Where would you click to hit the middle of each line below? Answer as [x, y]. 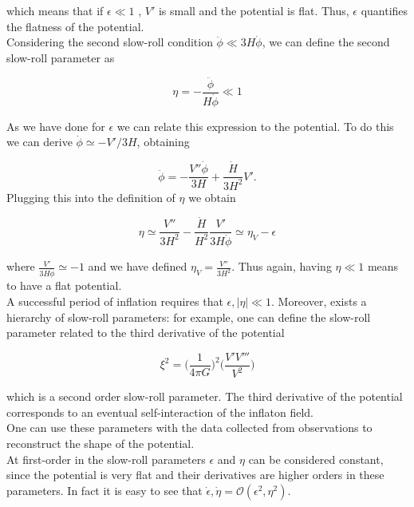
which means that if [55, 10]
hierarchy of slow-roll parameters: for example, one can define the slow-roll [189, 317]
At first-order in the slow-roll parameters [106, 459]
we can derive [39, 142]
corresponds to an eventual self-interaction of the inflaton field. [160, 412]
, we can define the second [326, 42]
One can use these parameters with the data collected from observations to [189, 428]
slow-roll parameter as [61, 57]
